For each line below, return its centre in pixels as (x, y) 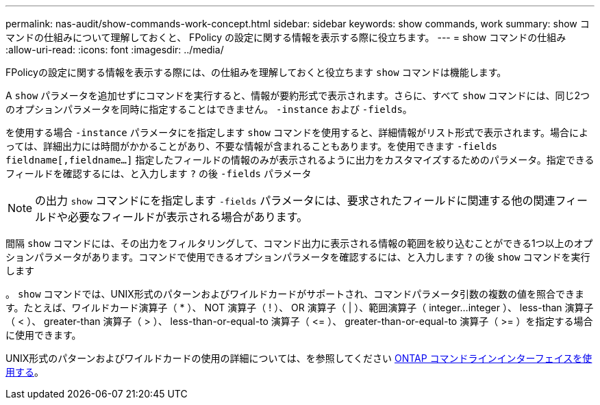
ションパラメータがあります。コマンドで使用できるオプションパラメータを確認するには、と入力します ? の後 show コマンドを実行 (298, 257)
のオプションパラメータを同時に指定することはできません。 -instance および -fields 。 (209, 109)
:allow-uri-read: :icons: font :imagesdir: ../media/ (115, 50)
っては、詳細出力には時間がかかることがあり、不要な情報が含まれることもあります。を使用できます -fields (252, 146)
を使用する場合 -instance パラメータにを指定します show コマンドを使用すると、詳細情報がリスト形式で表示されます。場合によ (297, 132)
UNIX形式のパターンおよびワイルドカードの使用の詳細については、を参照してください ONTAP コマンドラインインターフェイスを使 (299, 358)
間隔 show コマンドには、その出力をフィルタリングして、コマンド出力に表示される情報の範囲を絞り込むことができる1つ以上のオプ (299, 243)
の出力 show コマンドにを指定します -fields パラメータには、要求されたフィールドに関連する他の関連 (295, 200)
